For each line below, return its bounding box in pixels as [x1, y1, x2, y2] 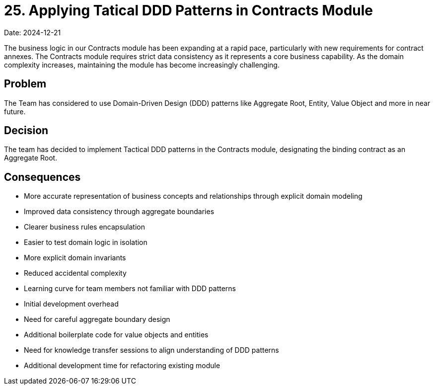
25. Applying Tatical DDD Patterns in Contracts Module [4, 2, 373, 19]
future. [4, 107, 26, 116]
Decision [4, 124, 49, 137]
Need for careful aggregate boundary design [24, 315, 170, 324]
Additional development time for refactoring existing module [24, 361, 220, 370]
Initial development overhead [24, 300, 119, 309]
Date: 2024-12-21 [4, 28, 61, 37]
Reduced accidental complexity [24, 269, 127, 278]
